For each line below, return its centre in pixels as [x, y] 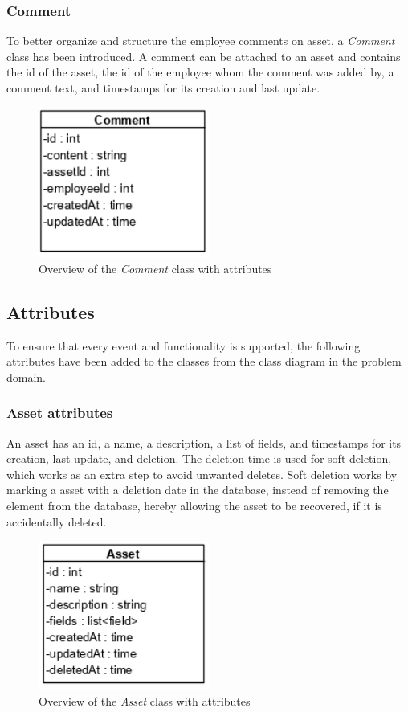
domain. [27, 376]
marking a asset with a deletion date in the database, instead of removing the [198, 490]
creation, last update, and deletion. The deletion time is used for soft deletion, [199, 458]
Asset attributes [60, 413]
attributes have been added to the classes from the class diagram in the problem [204, 361]
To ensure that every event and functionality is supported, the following [184, 345]
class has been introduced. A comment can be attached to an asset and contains [204, 56]
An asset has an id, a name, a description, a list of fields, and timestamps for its [204, 442]
